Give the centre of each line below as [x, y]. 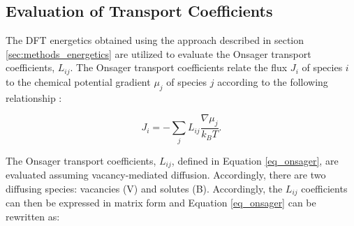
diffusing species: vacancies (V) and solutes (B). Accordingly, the [144, 188]
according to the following [273, 81]
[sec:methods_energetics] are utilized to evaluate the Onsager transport [158, 53]
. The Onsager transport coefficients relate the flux [179, 67]
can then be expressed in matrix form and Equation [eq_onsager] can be [161, 203]
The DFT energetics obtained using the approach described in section [155, 40]
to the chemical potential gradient [78, 81]
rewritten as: [33, 216]
